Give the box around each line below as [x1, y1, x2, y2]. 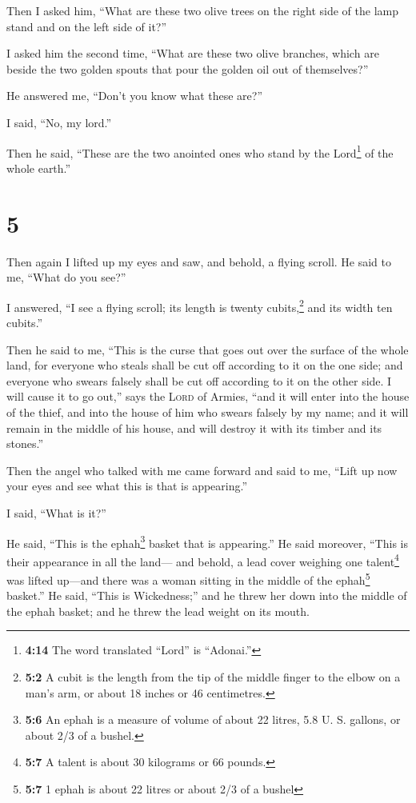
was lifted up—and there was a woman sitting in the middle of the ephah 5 [6, 569, 370, 588]
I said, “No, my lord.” [6, 114, 112, 130]
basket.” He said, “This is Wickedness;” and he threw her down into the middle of [6, 587, 407, 604]
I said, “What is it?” [6, 504, 106, 521]
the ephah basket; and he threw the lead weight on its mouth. [6, 602, 310, 619]
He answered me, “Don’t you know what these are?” [6, 87, 263, 104]
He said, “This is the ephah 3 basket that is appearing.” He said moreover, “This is [6, 532, 408, 551]
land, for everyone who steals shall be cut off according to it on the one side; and [6, 357, 403, 374]
